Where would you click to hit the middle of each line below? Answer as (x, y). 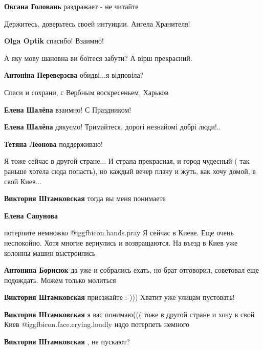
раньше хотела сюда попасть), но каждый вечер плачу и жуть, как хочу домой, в (130, 171)
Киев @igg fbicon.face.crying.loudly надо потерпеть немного (97, 324)
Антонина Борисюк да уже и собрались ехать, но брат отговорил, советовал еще (131, 270)
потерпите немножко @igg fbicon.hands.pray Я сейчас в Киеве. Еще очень (119, 233)
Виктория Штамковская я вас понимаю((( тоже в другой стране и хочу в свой (129, 314)
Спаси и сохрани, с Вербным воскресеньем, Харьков (86, 92)
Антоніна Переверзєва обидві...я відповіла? (74, 75)
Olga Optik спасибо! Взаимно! (54, 41)
